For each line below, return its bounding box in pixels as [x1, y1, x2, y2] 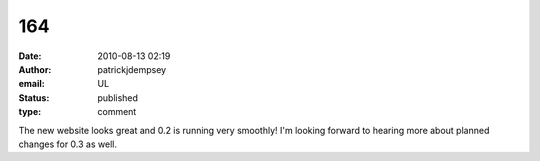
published [97, 91, 139, 104]
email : [18, 78, 45, 90]
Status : [18, 91, 50, 104]
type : [18, 106, 42, 118]
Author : [18, 63, 52, 75]
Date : [18, 50, 42, 62]
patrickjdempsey [97, 63, 167, 75]
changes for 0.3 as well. [18, 138, 117, 150]
